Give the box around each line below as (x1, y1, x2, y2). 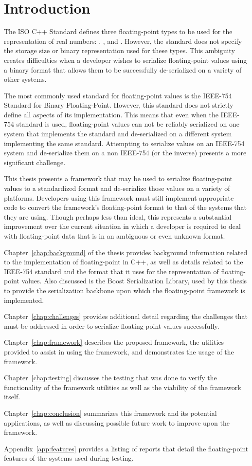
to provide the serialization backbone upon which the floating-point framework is (4, 285, 245, 295)
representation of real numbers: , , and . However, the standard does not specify (4, 36, 242, 46)
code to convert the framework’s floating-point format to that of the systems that (4, 202, 247, 212)
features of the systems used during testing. (4, 453, 134, 463)
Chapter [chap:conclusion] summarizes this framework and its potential (4, 408, 217, 418)
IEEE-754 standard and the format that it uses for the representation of (4, 266, 219, 276)
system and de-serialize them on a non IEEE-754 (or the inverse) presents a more (4, 148, 247, 158)
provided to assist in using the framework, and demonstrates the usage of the (4, 346, 234, 356)
